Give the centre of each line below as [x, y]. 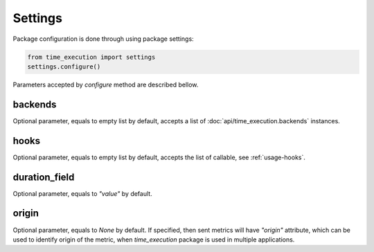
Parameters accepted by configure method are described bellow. [106, 84]
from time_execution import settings [91, 57]
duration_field [44, 177]
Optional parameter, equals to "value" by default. [82, 193]
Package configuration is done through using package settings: [103, 39]
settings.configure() [64, 66]
